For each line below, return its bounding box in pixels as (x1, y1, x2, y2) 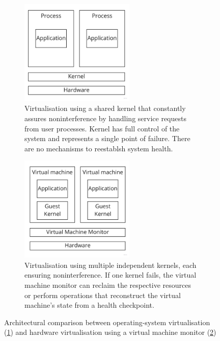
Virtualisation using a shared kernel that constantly (24, 103, 186, 113)
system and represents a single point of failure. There (24, 133, 190, 144)
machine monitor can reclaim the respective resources (24, 280, 191, 290)
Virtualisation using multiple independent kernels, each (24, 259, 197, 270)
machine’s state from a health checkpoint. (24, 300, 154, 310)
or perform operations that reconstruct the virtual (24, 289, 181, 300)
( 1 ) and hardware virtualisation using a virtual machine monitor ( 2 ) (4, 327, 216, 337)
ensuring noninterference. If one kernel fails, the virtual (24, 269, 197, 280)
